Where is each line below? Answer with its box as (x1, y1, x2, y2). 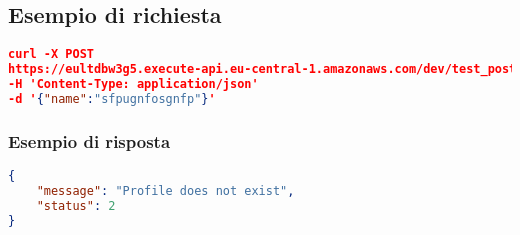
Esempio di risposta (8, 128, 171, 153)
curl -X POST (8, 47, 94, 62)
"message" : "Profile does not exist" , (36, 183, 295, 198)
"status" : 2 (36, 198, 116, 213)
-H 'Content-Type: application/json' (8, 76, 259, 91)
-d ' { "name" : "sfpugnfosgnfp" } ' (8, 91, 216, 106)
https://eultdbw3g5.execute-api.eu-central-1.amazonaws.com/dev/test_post (8, 62, 517, 77)
